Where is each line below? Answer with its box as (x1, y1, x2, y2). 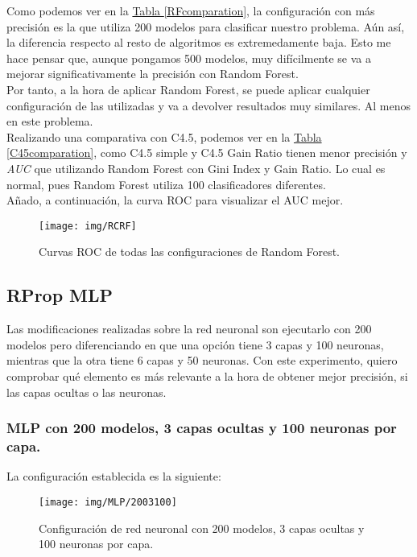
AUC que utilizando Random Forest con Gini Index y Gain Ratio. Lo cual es (6, 159, 386, 176)
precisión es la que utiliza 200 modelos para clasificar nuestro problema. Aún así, (6, 18, 405, 35)
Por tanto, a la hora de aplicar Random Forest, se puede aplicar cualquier (6, 80, 370, 97)
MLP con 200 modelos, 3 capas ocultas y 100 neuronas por (6, 418, 397, 438)
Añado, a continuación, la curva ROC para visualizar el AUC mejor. (6, 192, 344, 208)
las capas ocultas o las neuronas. (6, 383, 167, 400)
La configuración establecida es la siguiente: (6, 468, 221, 485)
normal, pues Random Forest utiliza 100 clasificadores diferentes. (6, 175, 326, 192)
